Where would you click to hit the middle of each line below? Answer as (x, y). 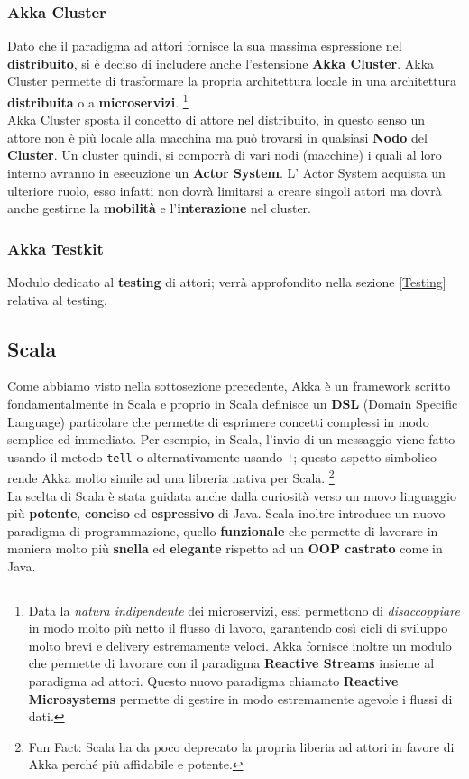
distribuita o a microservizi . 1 (98, 101)
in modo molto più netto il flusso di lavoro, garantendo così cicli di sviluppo (238, 628)
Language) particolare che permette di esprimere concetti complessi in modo (218, 421)
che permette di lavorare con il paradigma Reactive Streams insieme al (231, 663)
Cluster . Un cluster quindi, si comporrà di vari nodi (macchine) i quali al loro (225, 155)
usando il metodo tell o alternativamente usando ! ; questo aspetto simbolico (222, 456)
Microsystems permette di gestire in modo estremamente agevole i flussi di (240, 698)
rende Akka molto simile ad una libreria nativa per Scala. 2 (171, 477)
